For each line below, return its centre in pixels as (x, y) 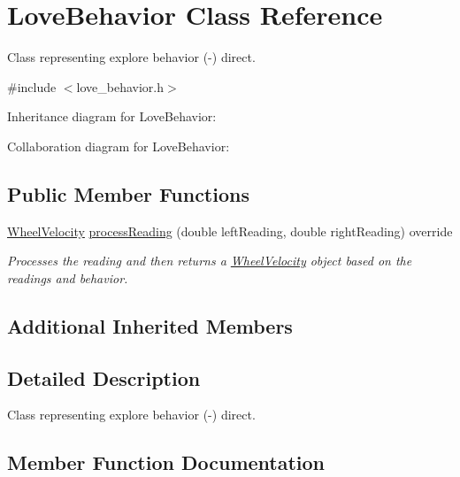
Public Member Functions (128, 193)
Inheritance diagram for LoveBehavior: (112, 116)
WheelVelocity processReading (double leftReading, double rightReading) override (230, 231)
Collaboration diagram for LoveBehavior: (119, 146)
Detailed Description (104, 377)
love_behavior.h (120, 86)
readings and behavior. (68, 277)
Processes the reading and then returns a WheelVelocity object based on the (210, 261)
